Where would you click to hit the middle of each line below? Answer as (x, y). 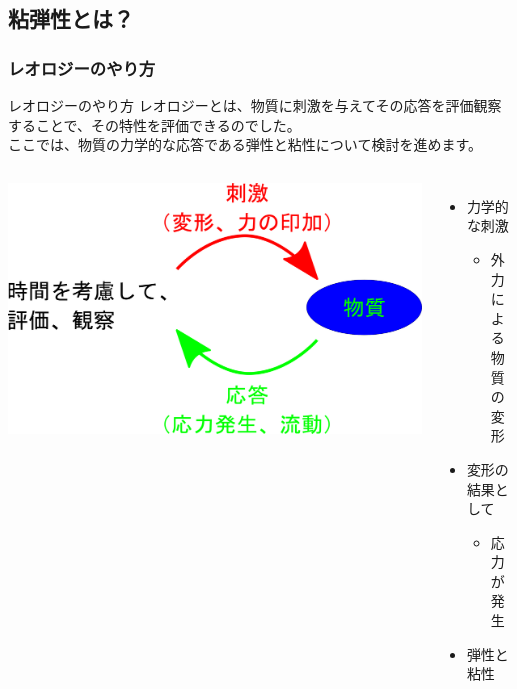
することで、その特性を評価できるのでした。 (154, 124)
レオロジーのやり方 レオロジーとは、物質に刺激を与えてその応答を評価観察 (255, 105)
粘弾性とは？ (71, 18)
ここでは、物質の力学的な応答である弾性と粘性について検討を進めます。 (245, 144)
